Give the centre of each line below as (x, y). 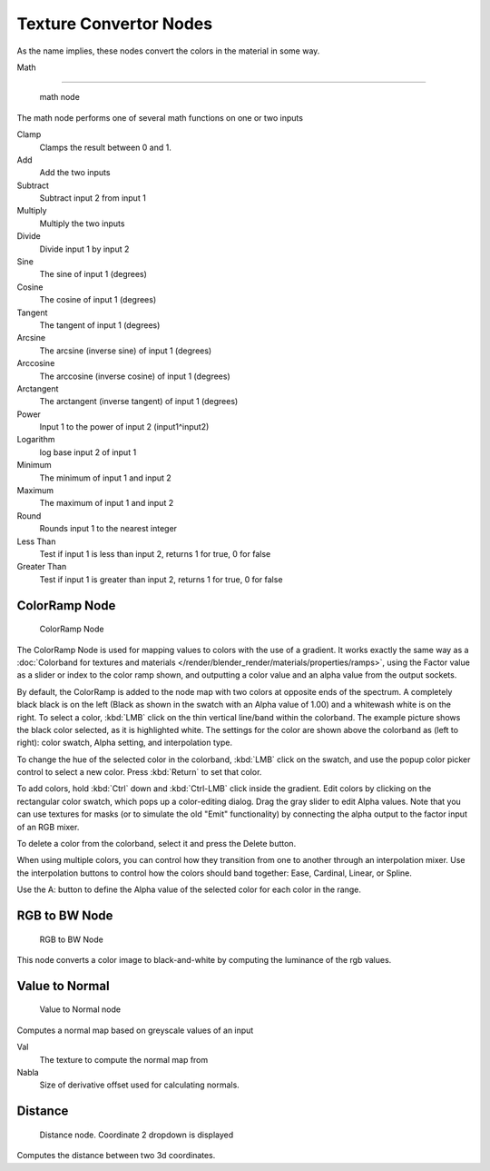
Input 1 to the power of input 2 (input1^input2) (124, 427)
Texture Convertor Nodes (115, 24)
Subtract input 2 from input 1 (93, 198)
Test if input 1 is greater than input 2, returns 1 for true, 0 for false (161, 579)
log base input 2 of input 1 (88, 452)
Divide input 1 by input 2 (84, 249)
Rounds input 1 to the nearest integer (108, 529)
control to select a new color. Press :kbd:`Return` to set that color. (139, 772)
